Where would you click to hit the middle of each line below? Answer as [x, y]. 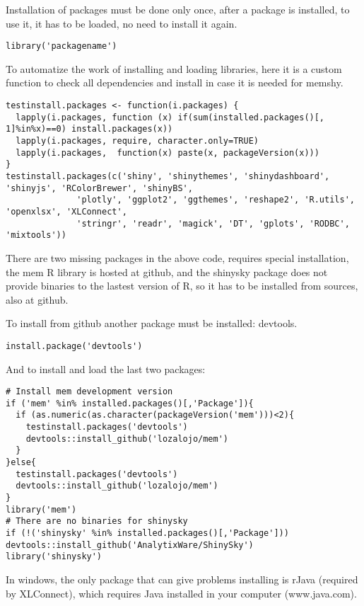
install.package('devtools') [74, 346]
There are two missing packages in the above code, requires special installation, [177, 257]
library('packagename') [61, 46]
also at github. [37, 299]
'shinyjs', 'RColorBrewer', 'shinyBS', [99, 188]
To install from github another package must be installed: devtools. [152, 323]
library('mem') [41, 509]
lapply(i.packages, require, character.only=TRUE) [137, 141]
